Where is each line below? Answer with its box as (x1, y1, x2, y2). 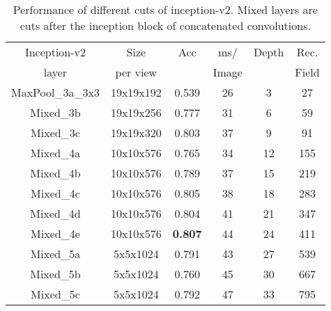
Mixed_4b (30, 165, 81, 181)
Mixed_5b (30, 266, 81, 282)
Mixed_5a (30, 246, 81, 262)
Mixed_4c (31, 185, 80, 201)
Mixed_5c (31, 286, 80, 302)
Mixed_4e (31, 225, 80, 241)
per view (115, 64, 157, 80)
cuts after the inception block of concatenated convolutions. (20, 17, 311, 33)
